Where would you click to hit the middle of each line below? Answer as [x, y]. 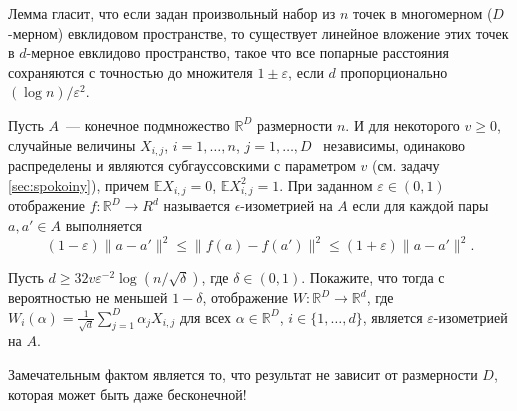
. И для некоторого [402, 124]
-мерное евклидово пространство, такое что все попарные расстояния [237, 52]
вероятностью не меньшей [88, 297]
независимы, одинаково [394, 144]
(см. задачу [405, 165]
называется [196, 205]
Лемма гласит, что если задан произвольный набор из [172, 13]
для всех [205, 316]
